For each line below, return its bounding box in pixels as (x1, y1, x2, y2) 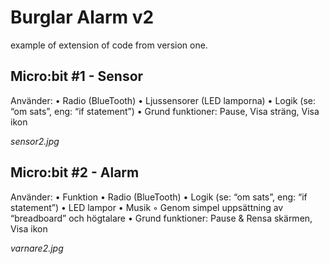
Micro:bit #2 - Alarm (10, 164, 140, 181)
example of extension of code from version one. (10, 39, 208, 51)
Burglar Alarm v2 (10, 6, 155, 29)
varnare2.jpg (10, 242, 64, 254)
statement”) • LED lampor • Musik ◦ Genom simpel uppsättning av (10, 201, 284, 213)
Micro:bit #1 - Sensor (10, 68, 144, 85)
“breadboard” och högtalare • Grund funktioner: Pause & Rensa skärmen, (10, 212, 313, 224)
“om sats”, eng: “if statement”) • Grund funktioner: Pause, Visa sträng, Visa (10, 105, 320, 117)
